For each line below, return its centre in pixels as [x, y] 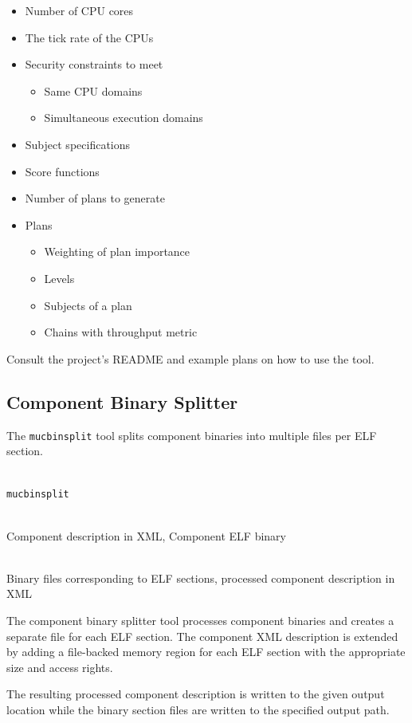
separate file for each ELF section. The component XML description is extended [202, 636]
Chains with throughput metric [121, 332]
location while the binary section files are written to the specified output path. [198, 709]
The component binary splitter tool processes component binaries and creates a [200, 620]
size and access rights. [60, 667]
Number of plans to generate [95, 198]
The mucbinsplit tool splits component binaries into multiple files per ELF [192, 435]
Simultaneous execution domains [124, 118]
